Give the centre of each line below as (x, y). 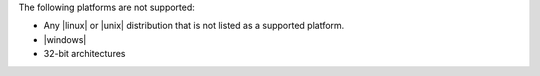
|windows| (65, 39)
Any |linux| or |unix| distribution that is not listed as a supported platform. (194, 26)
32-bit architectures (84, 54)
